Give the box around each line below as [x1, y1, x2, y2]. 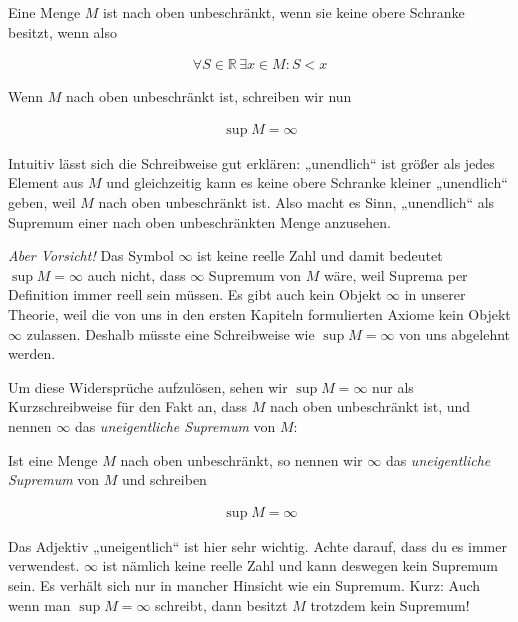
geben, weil [8, 192, 76, 213]
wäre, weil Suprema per [323, 264, 468, 285]
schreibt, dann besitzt [155, 594, 288, 615]
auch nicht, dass [87, 264, 186, 285]
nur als [372, 376, 414, 397]
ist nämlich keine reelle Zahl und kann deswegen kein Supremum [102, 555, 498, 576]
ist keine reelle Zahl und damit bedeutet [197, 245, 443, 266]
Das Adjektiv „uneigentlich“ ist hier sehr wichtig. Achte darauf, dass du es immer [8, 535, 507, 556]
